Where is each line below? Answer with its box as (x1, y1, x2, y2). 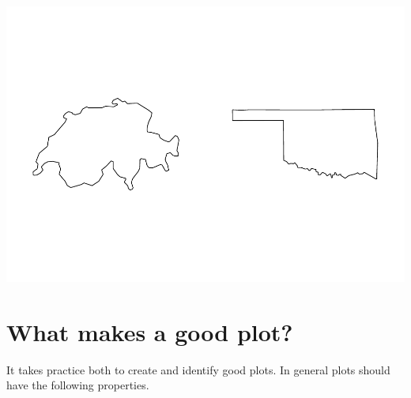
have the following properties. (6, 377, 149, 393)
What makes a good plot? (6, 315, 293, 347)
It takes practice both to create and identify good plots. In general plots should (6, 361, 390, 377)
